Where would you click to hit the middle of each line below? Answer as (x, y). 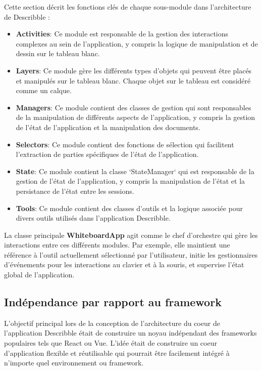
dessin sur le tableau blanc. (58, 53)
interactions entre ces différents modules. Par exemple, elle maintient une (117, 245)
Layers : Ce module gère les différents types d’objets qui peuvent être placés (134, 70)
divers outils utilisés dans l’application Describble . (93, 218)
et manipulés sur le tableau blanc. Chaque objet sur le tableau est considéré (133, 80)
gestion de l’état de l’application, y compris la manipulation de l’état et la (130, 181)
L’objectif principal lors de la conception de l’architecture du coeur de (112, 323)
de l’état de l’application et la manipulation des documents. (108, 127)
